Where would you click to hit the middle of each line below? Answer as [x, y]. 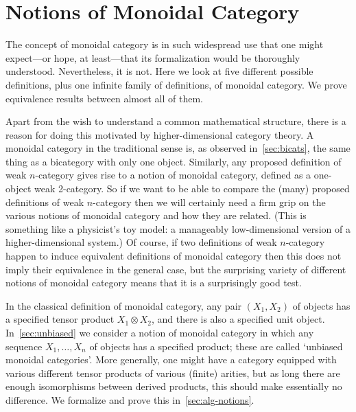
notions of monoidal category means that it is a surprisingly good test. [154, 283]
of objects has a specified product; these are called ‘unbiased [216, 346]
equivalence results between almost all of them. [105, 98]
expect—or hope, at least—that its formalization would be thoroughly [153, 57]
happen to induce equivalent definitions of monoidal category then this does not [174, 256]
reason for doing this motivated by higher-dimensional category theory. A [160, 134]
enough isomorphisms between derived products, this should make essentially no [174, 386]
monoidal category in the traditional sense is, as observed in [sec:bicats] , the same [178, 148]
